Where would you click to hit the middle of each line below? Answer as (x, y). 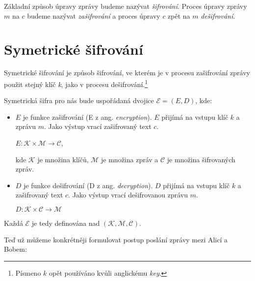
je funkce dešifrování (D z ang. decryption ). (88, 185)
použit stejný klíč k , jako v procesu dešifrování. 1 (76, 83)
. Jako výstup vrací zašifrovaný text (98, 126)
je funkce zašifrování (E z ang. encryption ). (87, 117)
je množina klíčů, (63, 159)
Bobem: (15, 249)
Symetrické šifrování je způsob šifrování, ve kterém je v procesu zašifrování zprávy (127, 73)
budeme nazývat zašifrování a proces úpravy (94, 15)
